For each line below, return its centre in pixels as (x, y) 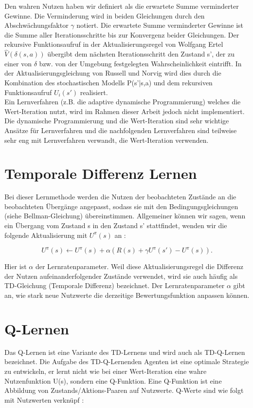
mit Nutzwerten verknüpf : (44, 399)
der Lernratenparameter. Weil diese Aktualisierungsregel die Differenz (139, 266)
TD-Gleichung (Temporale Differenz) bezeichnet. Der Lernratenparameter (115, 285)
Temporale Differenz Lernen (101, 173)
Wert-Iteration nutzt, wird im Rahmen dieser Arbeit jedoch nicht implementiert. (125, 111)
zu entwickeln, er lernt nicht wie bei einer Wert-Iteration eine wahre (106, 371)
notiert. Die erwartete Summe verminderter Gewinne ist (160, 25)
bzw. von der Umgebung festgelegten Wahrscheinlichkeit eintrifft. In (140, 63)
